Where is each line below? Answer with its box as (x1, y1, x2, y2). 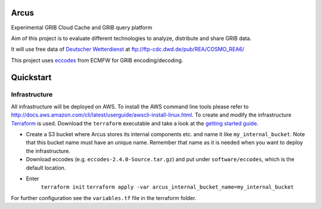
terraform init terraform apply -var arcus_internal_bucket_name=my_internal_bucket (41, 184, 295, 190)
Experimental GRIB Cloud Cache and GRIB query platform (11, 24, 152, 31)
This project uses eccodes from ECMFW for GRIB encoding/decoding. (11, 57, 184, 64)
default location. (26, 164, 66, 171)
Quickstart (11, 72, 52, 82)
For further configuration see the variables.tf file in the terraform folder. (11, 194, 197, 201)
